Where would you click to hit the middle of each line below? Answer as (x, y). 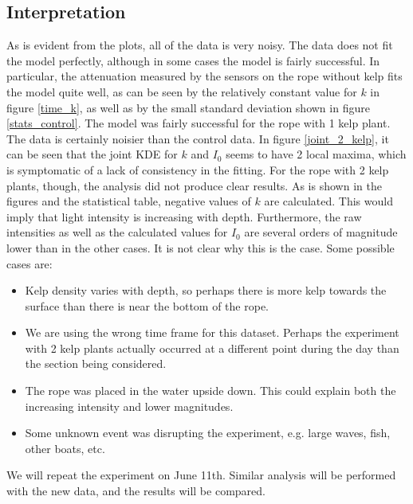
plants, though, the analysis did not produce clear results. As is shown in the (194, 185)
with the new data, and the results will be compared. (136, 491)
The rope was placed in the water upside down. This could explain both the (210, 391)
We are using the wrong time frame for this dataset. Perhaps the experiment (212, 332)
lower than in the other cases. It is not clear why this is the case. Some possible (201, 247)
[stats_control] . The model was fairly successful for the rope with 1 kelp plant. (199, 123)
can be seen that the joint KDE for (92, 154)
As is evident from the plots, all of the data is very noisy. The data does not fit (200, 45)
